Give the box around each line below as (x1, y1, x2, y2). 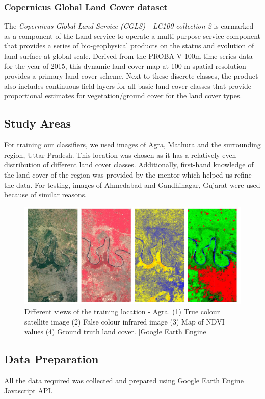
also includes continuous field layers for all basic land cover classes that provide (4, 80, 251, 91)
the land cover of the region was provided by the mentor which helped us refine (4, 169, 252, 180)
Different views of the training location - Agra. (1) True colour (24, 306, 220, 316)
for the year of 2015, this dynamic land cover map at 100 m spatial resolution (4, 60, 246, 71)
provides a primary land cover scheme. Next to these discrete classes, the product (4, 70, 258, 81)
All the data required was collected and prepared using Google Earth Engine (4, 375, 244, 385)
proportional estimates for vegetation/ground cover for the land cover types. (4, 90, 242, 101)
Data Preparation (4, 351, 99, 367)
